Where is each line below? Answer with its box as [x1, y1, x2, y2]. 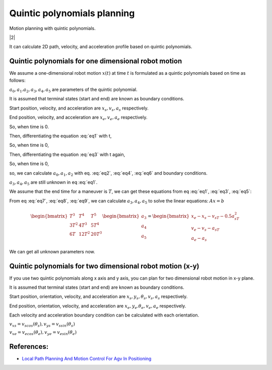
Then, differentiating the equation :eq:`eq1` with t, [9, 133, 112, 139]
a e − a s [191, 235, 207, 242]
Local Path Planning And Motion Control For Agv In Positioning [22, 355, 152, 361]
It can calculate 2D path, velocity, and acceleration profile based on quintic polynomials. [9, 43, 192, 50]
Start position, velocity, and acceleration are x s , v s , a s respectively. [9, 105, 149, 112]
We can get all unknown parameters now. [9, 248, 95, 254]
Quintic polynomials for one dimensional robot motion [9, 57, 182, 66]
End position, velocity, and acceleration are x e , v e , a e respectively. [9, 114, 148, 121]
